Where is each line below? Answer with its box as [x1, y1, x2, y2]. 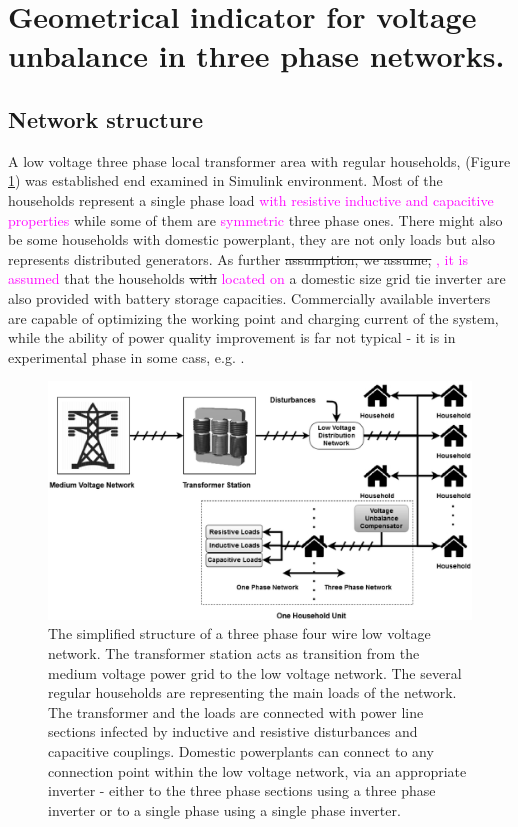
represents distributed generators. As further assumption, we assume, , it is [8, 248, 468, 269]
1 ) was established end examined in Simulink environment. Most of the [8, 170, 443, 191]
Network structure [8, 103, 204, 134]
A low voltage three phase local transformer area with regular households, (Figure [8, 150, 511, 171]
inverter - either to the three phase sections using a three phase [48, 780, 436, 801]
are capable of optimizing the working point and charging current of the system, [8, 307, 499, 328]
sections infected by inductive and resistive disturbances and [48, 721, 418, 742]
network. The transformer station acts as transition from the [48, 642, 420, 663]
